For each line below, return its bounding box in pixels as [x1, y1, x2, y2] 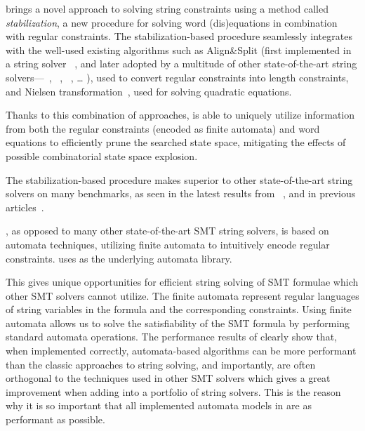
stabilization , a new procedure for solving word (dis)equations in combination [6, 15, 338, 29]
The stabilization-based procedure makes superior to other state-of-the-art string [6, 172, 353, 187]
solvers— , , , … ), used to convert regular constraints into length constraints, [6, 69, 349, 84]
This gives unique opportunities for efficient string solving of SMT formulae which [6, 274, 359, 289]
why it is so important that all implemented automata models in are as [6, 398, 312, 413]
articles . [6, 199, 44, 214]
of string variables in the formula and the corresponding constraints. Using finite [6, 302, 352, 317]
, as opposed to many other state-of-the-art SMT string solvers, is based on [6, 223, 329, 238]
